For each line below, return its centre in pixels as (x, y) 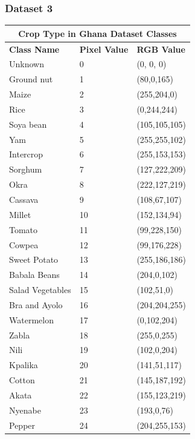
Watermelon (31, 319)
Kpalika (24, 365)
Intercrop (26, 154)
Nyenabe (25, 410)
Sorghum (26, 169)
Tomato (24, 229)
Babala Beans (34, 275)
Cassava (24, 199)
